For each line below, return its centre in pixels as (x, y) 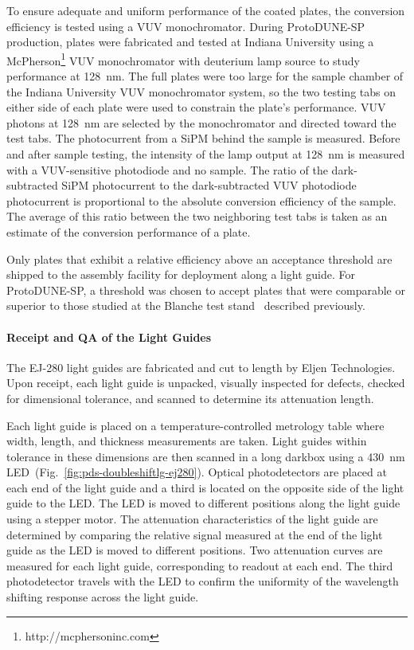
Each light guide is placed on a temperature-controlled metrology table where (195, 425)
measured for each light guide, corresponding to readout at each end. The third (200, 565)
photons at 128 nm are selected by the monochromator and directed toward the (201, 122)
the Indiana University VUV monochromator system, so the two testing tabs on (201, 91)
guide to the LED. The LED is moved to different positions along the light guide (203, 503)
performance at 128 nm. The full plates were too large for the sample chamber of (205, 76)
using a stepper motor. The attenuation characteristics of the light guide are (192, 519)
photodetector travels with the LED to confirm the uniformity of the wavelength (203, 581)
